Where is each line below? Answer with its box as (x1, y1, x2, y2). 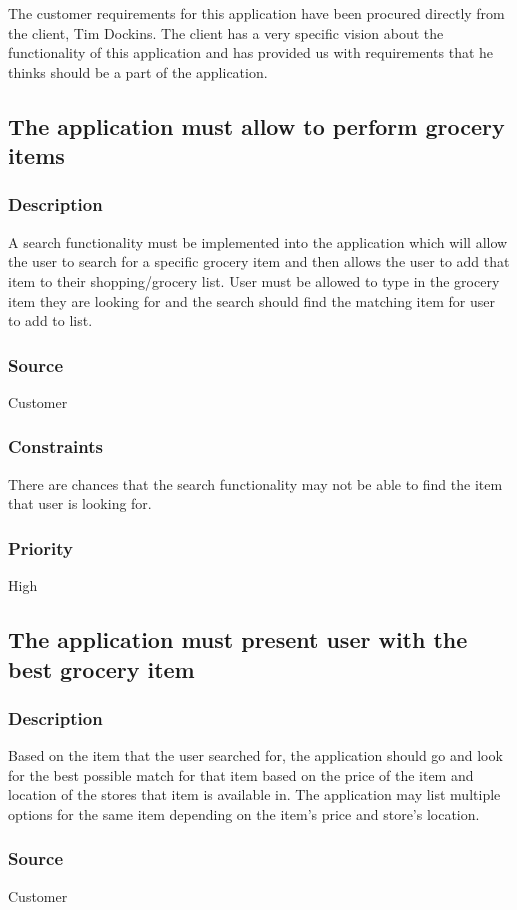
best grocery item (8, 653, 195, 684)
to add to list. (8, 310, 93, 331)
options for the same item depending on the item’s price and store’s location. (8, 803, 480, 824)
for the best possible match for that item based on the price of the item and (8, 764, 474, 785)
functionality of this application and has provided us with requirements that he (8, 42, 494, 63)
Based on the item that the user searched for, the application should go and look (8, 745, 503, 766)
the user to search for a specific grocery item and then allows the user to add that (8, 251, 510, 272)
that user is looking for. (8, 493, 152, 514)
